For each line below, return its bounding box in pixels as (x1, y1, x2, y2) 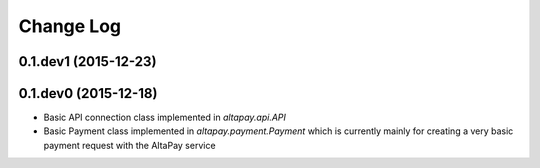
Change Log (18, 15, 122, 37)
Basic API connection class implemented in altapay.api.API (43, 111, 287, 124)
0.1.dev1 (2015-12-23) (18, 53, 157, 70)
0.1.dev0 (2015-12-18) (18, 85, 158, 102)
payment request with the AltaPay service (43, 139, 216, 151)
